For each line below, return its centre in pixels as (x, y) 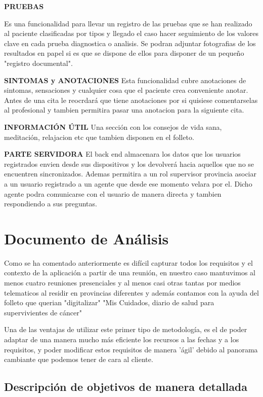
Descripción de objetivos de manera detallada (126, 387)
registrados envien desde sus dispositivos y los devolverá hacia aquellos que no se (129, 164)
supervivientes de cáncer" (43, 312)
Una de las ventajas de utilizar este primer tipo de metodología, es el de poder (126, 329)
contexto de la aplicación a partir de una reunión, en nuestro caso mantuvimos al (130, 273)
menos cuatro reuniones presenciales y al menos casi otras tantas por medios (122, 282)
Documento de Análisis (86, 238)
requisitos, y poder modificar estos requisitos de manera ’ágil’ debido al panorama (131, 349)
